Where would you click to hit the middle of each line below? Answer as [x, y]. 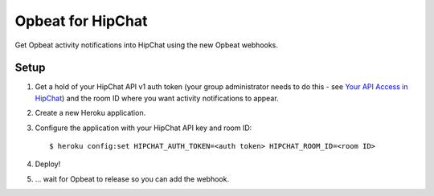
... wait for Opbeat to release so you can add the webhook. [132, 179]
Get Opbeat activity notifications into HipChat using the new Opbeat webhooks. [147, 45]
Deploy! [48, 164]
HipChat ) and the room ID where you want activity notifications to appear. [157, 98]
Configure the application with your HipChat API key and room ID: [143, 128]
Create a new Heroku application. [90, 113]
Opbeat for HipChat [81, 21]
